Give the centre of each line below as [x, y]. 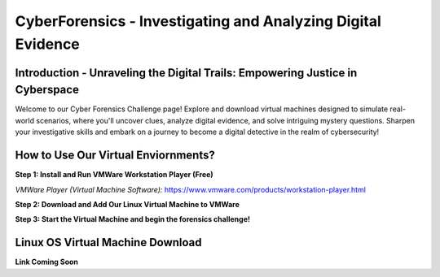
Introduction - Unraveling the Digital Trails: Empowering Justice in [186, 73]
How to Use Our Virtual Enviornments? [115, 156]
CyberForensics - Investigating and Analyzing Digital [198, 21]
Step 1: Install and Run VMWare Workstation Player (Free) [114, 175]
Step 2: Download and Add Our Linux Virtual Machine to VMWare [128, 204]
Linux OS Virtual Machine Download [109, 242]
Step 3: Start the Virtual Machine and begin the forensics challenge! [132, 219]
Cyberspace [47, 90]
